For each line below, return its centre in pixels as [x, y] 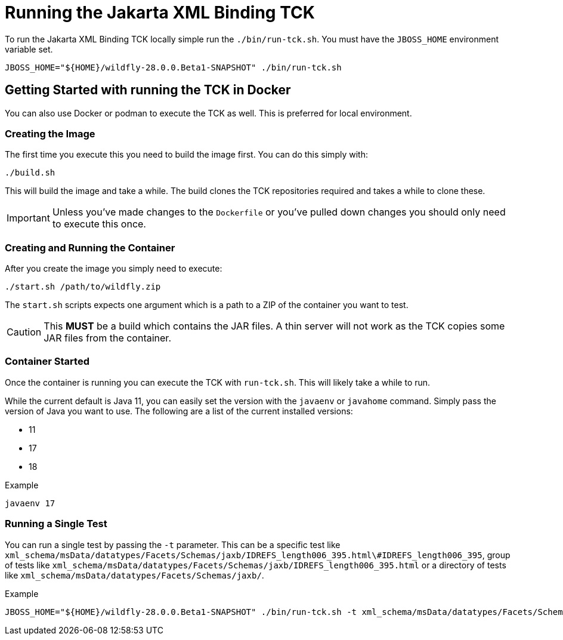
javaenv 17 [30, 503]
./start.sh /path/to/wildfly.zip [83, 287]
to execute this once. [99, 224]
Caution [24, 332]
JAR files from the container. [107, 338]
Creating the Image [50, 133]
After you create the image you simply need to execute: [114, 269]
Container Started [47, 361]
